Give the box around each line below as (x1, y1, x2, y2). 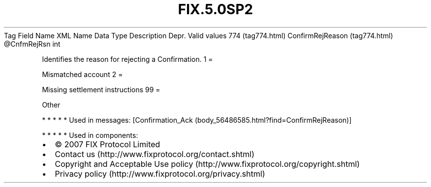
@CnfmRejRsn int (4, 39, 61, 48)
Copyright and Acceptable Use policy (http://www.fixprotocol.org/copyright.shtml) (55, 159, 360, 169)
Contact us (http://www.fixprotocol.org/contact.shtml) (55, 149, 255, 159)
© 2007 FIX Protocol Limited (55, 139, 160, 149)
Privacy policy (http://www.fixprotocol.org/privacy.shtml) (55, 168, 265, 179)
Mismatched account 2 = (42, 70, 123, 79)
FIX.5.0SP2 (178, 1, 253, 18)
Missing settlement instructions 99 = (42, 85, 160, 94)
